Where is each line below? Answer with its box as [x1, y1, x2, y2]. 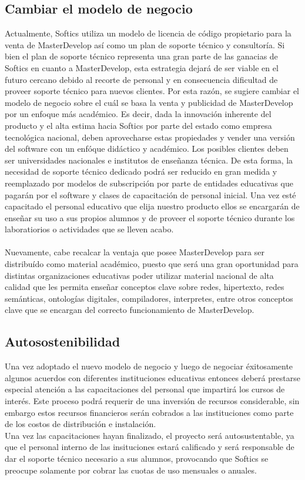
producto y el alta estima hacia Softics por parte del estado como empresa [5, 119, 272, 131]
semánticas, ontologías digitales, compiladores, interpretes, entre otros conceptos [5, 292, 293, 304]
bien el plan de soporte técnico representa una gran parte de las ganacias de [5, 50, 278, 62]
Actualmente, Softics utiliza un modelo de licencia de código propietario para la [5, 27, 291, 39]
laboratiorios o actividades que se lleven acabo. [5, 223, 174, 235]
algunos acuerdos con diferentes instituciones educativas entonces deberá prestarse [5, 371, 300, 384]
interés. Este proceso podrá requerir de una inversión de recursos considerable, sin [5, 395, 300, 407]
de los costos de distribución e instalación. [5, 418, 156, 430]
